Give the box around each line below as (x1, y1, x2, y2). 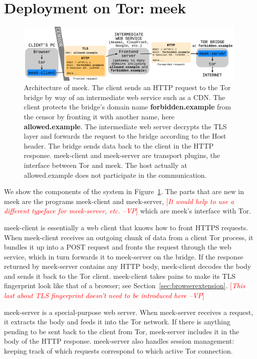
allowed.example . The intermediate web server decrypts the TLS (24, 121, 227, 131)
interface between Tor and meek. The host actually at (24, 159, 188, 170)
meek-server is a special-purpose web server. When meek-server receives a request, (4, 307, 254, 317)
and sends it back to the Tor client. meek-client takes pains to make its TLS (4, 270, 236, 281)
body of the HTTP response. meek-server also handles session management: (4, 336, 234, 346)
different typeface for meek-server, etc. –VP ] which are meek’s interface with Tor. (4, 205, 251, 216)
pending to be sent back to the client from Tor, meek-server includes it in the (4, 326, 239, 336)
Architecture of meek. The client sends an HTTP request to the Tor (24, 82, 231, 93)
